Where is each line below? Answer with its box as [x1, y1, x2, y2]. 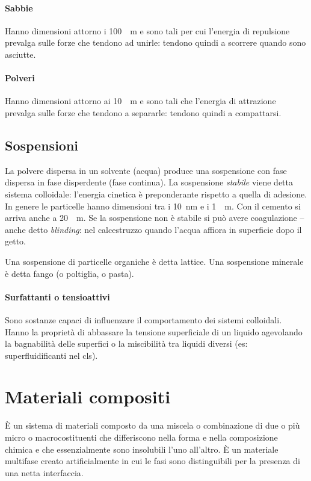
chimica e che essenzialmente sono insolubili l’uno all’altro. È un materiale [5, 442, 279, 455]
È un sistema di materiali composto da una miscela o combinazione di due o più [5, 419, 300, 432]
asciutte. [5, 48, 36, 60]
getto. [5, 235, 26, 247]
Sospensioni [5, 135, 79, 154]
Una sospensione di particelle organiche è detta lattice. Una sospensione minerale [5, 255, 304, 267]
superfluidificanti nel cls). [5, 349, 98, 361]
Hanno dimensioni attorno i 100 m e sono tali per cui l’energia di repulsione [5, 24, 290, 37]
